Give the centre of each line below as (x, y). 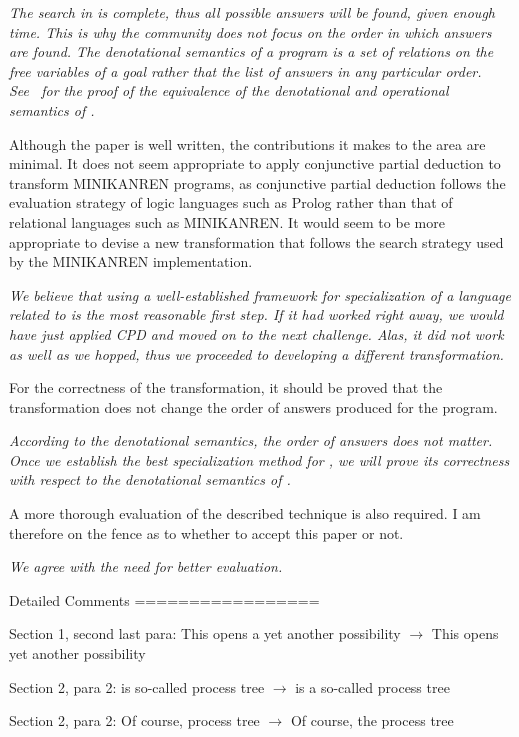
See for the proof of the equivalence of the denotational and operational (229, 90)
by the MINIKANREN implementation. (131, 261)
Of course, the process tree (372, 720)
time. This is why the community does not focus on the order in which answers (250, 31)
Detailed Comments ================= (164, 599)
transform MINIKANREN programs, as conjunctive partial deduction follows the (257, 182)
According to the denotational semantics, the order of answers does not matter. (251, 440)
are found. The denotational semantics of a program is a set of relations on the (251, 51)
